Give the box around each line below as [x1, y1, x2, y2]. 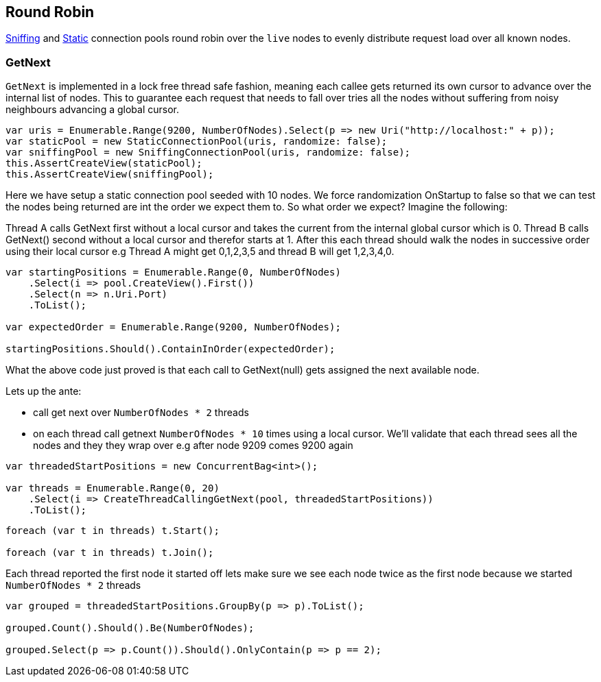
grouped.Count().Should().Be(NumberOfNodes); [5, 622, 255, 634]
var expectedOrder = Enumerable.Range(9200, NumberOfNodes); [5, 321, 341, 333]
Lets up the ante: [5, 385, 82, 398]
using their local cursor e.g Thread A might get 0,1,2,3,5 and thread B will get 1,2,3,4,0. [5, 245, 394, 258]
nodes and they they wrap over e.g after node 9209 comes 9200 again [33, 439, 353, 452]
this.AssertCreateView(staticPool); [5, 158, 202, 169]
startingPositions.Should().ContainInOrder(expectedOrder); [5, 343, 335, 355]
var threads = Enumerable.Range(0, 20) [5, 483, 220, 494]
